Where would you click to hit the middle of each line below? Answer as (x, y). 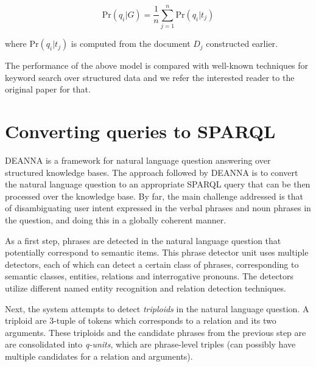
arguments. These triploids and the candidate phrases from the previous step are (156, 332)
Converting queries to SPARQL (140, 131)
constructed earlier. (242, 44)
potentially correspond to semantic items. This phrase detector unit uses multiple (157, 252)
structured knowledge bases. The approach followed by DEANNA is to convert (152, 172)
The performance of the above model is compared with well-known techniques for (157, 65)
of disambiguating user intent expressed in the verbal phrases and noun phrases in (158, 208)
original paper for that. (48, 89)
